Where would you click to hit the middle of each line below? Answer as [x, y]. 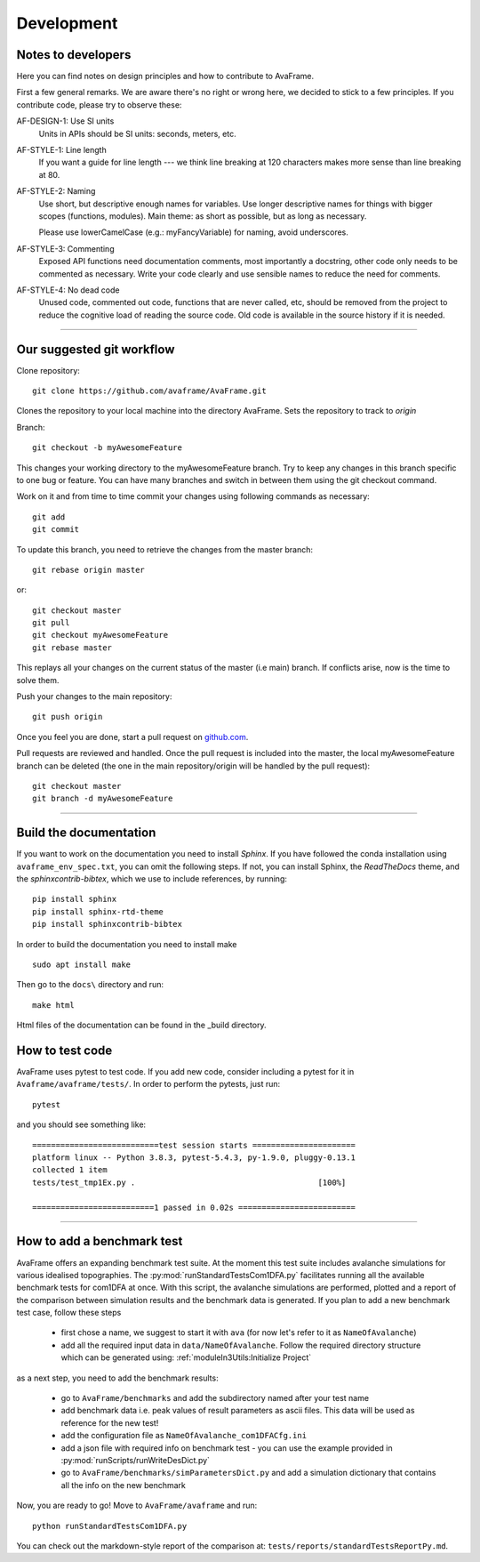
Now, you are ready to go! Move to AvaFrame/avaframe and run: [137, 1506]
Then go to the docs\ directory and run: [90, 985]
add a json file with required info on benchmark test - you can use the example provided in [227, 1448]
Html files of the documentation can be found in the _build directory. [141, 1025]
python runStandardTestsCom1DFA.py [110, 1526]
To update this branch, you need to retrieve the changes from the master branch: [164, 549]
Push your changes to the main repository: [94, 696]
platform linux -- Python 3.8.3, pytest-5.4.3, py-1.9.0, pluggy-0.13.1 [194, 1158]
